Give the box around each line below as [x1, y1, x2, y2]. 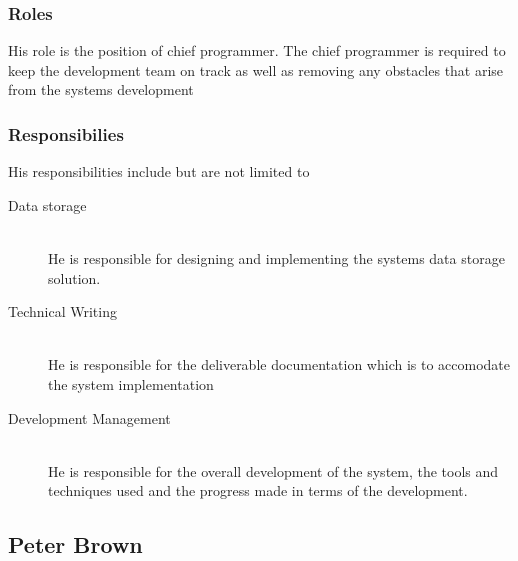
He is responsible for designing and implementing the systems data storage [48, 248, 505, 268]
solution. [48, 267, 101, 288]
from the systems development [8, 79, 194, 100]
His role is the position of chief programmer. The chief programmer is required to [8, 40, 506, 61]
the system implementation [48, 373, 214, 394]
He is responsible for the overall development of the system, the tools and [48, 460, 499, 481]
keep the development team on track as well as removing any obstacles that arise [8, 59, 504, 80]
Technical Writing [8, 301, 117, 322]
